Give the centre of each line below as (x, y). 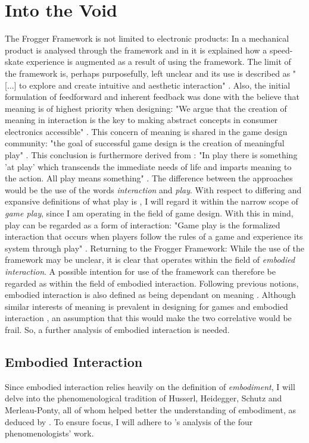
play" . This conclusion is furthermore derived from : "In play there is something (151, 155)
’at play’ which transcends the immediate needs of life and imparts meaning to (148, 166)
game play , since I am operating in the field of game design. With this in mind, (149, 213)
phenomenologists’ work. (49, 433)
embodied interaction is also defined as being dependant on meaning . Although (150, 295)
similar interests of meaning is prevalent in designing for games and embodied (146, 306)
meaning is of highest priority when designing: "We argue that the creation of (146, 108)
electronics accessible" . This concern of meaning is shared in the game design (146, 131)
